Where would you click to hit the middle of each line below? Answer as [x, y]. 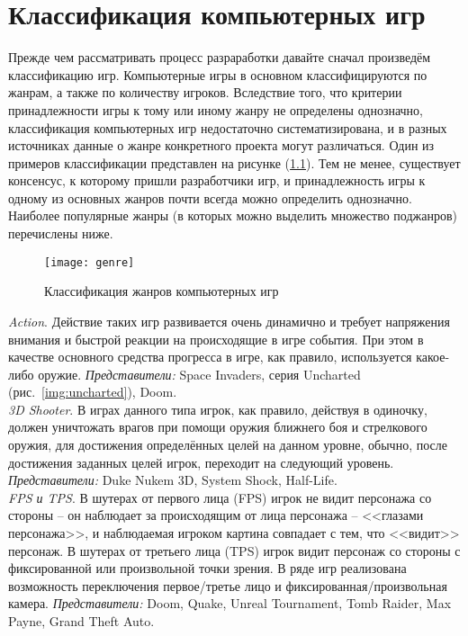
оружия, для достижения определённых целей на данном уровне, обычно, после [228, 445]
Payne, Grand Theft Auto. [81, 621]
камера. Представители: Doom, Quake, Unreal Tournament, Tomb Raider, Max [230, 603]
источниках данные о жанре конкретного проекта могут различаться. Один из [221, 145]
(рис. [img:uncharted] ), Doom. [93, 392]
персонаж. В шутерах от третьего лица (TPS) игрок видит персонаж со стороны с [234, 550]
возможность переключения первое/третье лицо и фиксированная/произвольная [228, 585]
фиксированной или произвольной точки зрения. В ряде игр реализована [207, 568]
